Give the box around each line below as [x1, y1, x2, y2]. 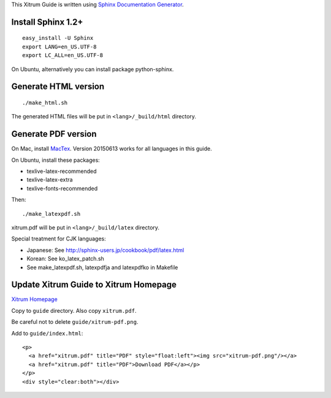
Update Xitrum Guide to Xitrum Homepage [11, 280, 177, 290]
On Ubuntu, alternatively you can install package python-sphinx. [11, 65, 174, 73]
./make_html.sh [22, 99, 68, 106]
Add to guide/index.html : [11, 329, 83, 337]
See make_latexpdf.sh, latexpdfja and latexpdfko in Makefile [26, 264, 178, 271]
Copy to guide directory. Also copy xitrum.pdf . [11, 307, 137, 314]
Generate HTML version [11, 82, 105, 92]
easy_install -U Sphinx [22, 34, 94, 42]
